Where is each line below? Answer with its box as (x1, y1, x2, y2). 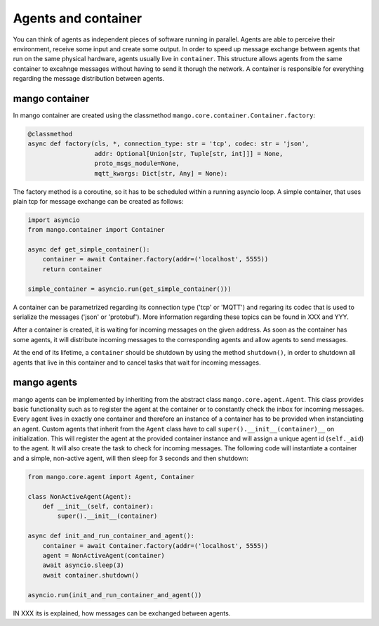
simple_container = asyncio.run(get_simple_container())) (27, 285, 232, 293)
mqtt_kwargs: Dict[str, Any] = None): (94, 169, 228, 177)
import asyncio (27, 216, 80, 224)
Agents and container (13, 11, 142, 26)
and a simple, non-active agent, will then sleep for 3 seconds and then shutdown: (13, 454, 249, 462)
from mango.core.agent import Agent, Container (27, 473, 194, 481)
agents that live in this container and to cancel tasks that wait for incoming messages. (13, 358, 261, 367)
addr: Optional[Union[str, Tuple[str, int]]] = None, (94, 150, 284, 157)
